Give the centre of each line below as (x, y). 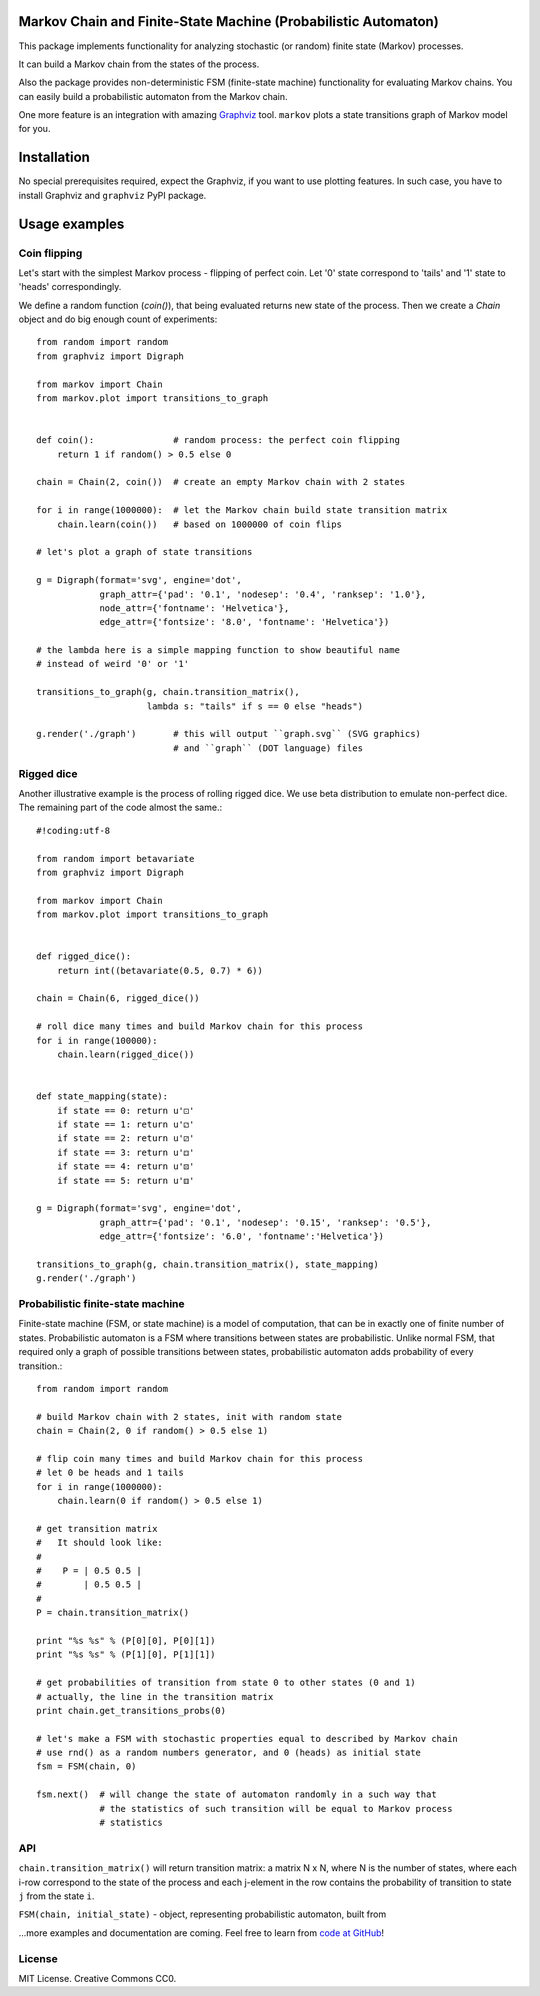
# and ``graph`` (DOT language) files (268, 748)
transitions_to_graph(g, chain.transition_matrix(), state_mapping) (207, 1264)
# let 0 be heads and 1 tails (110, 1473)
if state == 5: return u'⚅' (125, 1180)
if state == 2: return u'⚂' (125, 1138)
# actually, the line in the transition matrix (155, 1696)
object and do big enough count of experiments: (118, 319)
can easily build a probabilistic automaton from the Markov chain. (153, 96)
